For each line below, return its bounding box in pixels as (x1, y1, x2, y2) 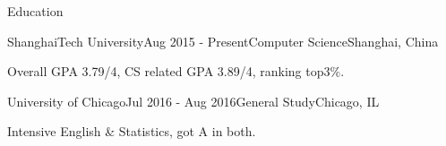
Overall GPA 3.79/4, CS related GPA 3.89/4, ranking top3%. (7, 62, 345, 81)
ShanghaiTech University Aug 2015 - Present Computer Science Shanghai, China (7, 31, 439, 50)
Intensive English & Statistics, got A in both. (7, 122, 256, 141)
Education (7, 2, 64, 20)
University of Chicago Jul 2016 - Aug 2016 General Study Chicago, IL (7, 91, 380, 110)
